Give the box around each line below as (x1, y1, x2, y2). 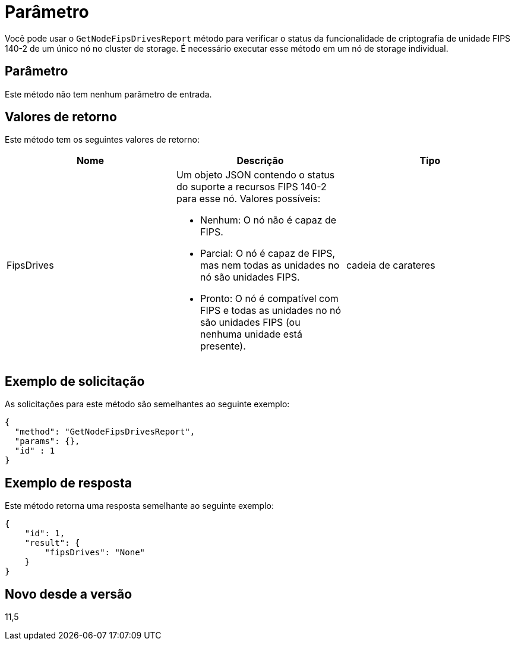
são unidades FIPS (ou (200, 316, 301, 329)
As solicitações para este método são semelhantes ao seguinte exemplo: (5, 399, 290, 410)
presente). (200, 340, 246, 353)
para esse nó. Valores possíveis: (176, 193, 321, 205)
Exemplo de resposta (5, 475, 132, 490)
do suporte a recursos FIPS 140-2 (176, 181, 327, 193)
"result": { (24, 538, 80, 548)
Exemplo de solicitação (5, 373, 145, 389)
